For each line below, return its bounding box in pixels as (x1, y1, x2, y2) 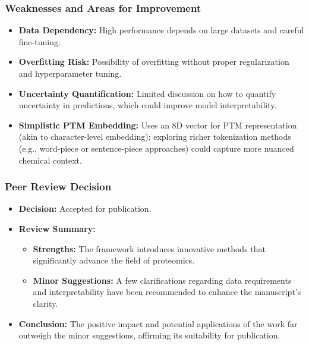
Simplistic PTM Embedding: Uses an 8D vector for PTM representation (18, 118, 297, 131)
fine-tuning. (18, 35, 61, 48)
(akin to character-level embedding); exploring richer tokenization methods (18, 130, 291, 143)
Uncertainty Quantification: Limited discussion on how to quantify (18, 87, 276, 99)
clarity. (33, 297, 58, 309)
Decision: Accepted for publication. (18, 202, 152, 215)
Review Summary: (18, 222, 96, 234)
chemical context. (18, 153, 82, 166)
